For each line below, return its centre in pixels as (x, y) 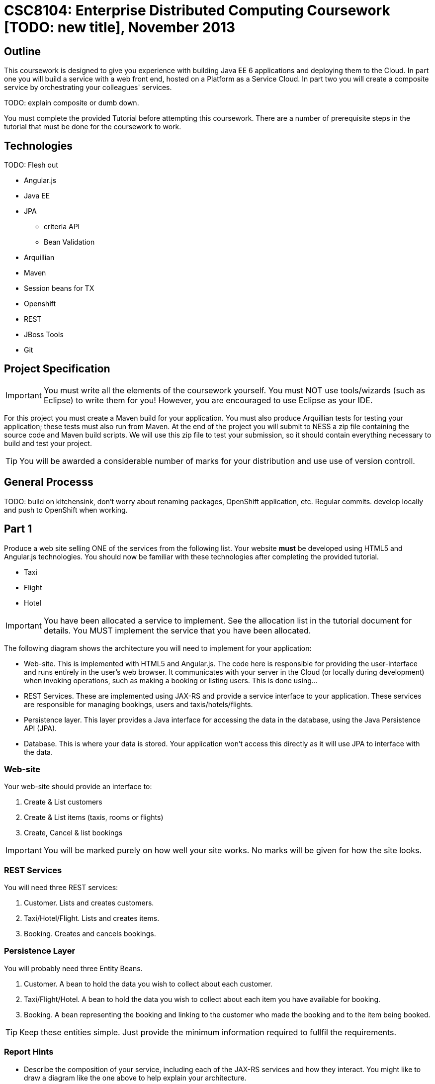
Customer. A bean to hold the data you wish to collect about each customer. (148, 984)
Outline (22, 51)
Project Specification (57, 369)
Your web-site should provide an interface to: (78, 787)
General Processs (49, 482)
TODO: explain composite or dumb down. (72, 103)
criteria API (62, 227)
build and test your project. (48, 443)
